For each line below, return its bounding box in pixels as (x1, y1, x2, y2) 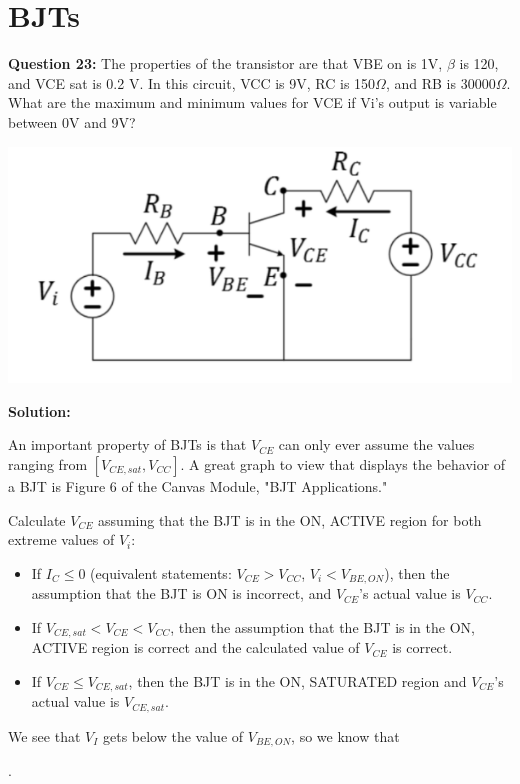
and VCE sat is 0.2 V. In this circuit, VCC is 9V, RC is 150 (8, 72, 376, 93)
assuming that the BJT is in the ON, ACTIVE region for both (98, 509, 482, 530)
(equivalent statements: (90, 562, 232, 583)
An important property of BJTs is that (8, 434, 247, 455)
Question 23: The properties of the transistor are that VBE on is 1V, (8, 53, 443, 74)
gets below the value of (102, 725, 244, 746)
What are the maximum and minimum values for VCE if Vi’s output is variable (8, 92, 497, 113)
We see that (8, 725, 81, 746)
